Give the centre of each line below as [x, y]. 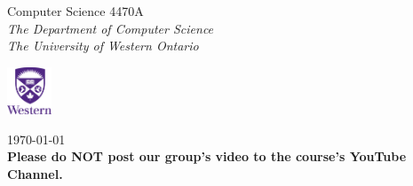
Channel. [35, 174]
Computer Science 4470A [75, 11]
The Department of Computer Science [111, 28]
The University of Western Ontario [103, 46]
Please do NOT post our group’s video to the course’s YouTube [207, 156]
